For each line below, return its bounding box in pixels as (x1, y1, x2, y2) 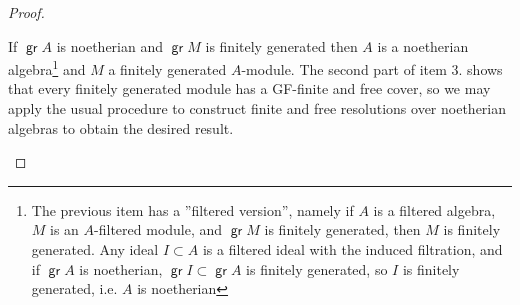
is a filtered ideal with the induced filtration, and (202, 239, 503, 259)
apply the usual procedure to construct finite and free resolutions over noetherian (8, 98, 507, 119)
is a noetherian (377, 35, 469, 56)
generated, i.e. (31, 278, 118, 299)
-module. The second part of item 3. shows (241, 58, 503, 79)
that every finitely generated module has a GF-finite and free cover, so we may (8, 78, 491, 99)
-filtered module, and (94, 219, 223, 240)
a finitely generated (108, 58, 227, 79)
